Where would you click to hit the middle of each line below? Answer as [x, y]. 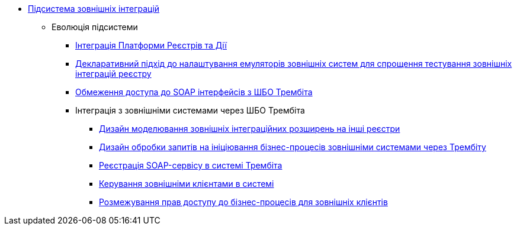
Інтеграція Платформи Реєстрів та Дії [151, 45]
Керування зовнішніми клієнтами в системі [187, 184]
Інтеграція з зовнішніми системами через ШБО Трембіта [190, 110]
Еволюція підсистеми [95, 27]
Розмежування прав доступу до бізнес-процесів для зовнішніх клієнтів [243, 202]
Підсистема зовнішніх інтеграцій [94, 9]
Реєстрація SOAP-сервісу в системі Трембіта [191, 165]
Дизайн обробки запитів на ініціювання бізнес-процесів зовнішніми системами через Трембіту [293, 147]
